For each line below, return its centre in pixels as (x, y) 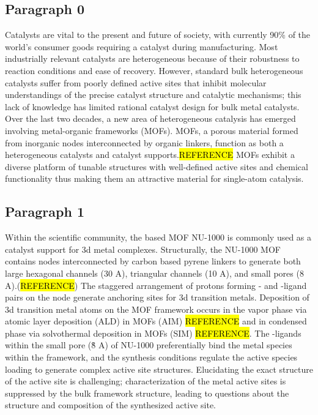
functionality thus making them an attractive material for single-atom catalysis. (154, 178)
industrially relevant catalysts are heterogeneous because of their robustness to (152, 58)
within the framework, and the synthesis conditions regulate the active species (151, 357)
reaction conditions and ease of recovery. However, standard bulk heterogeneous (154, 70)
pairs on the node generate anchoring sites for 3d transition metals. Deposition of (157, 297)
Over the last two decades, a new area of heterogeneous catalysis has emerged (150, 118)
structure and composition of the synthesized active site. (111, 405)
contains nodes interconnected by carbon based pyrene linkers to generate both (153, 261)
